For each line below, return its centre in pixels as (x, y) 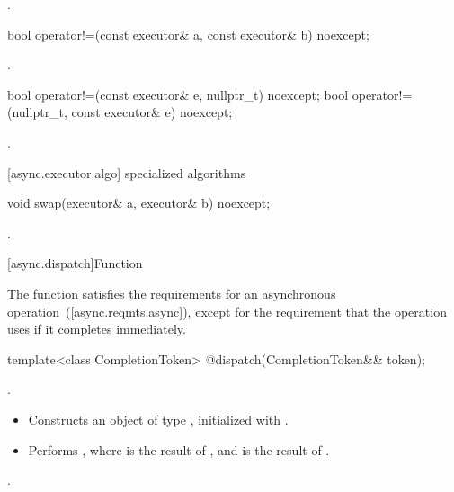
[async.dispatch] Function (75, 263)
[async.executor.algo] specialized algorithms (127, 172)
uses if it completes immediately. (97, 329)
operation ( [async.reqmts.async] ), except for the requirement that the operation (227, 311)
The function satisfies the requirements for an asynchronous (172, 293)
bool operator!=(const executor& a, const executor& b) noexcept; (188, 34)
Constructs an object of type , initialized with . (158, 419)
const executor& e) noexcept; (152, 112)
